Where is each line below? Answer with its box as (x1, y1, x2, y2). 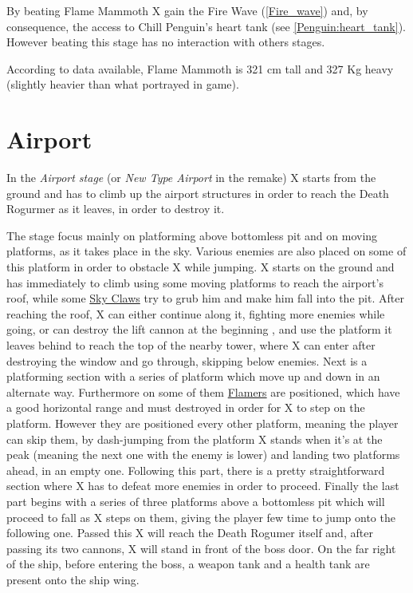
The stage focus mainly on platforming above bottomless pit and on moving (6, 227, 378, 243)
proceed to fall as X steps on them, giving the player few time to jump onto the (6, 508, 395, 525)
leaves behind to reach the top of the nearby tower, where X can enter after (6, 337, 376, 354)
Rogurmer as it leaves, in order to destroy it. (6, 200, 225, 217)
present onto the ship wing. (6, 571, 140, 587)
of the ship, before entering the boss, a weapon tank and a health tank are (6, 555, 370, 572)
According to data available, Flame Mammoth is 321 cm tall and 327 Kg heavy (6, 60, 394, 77)
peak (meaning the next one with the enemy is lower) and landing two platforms (6, 446, 400, 463)
